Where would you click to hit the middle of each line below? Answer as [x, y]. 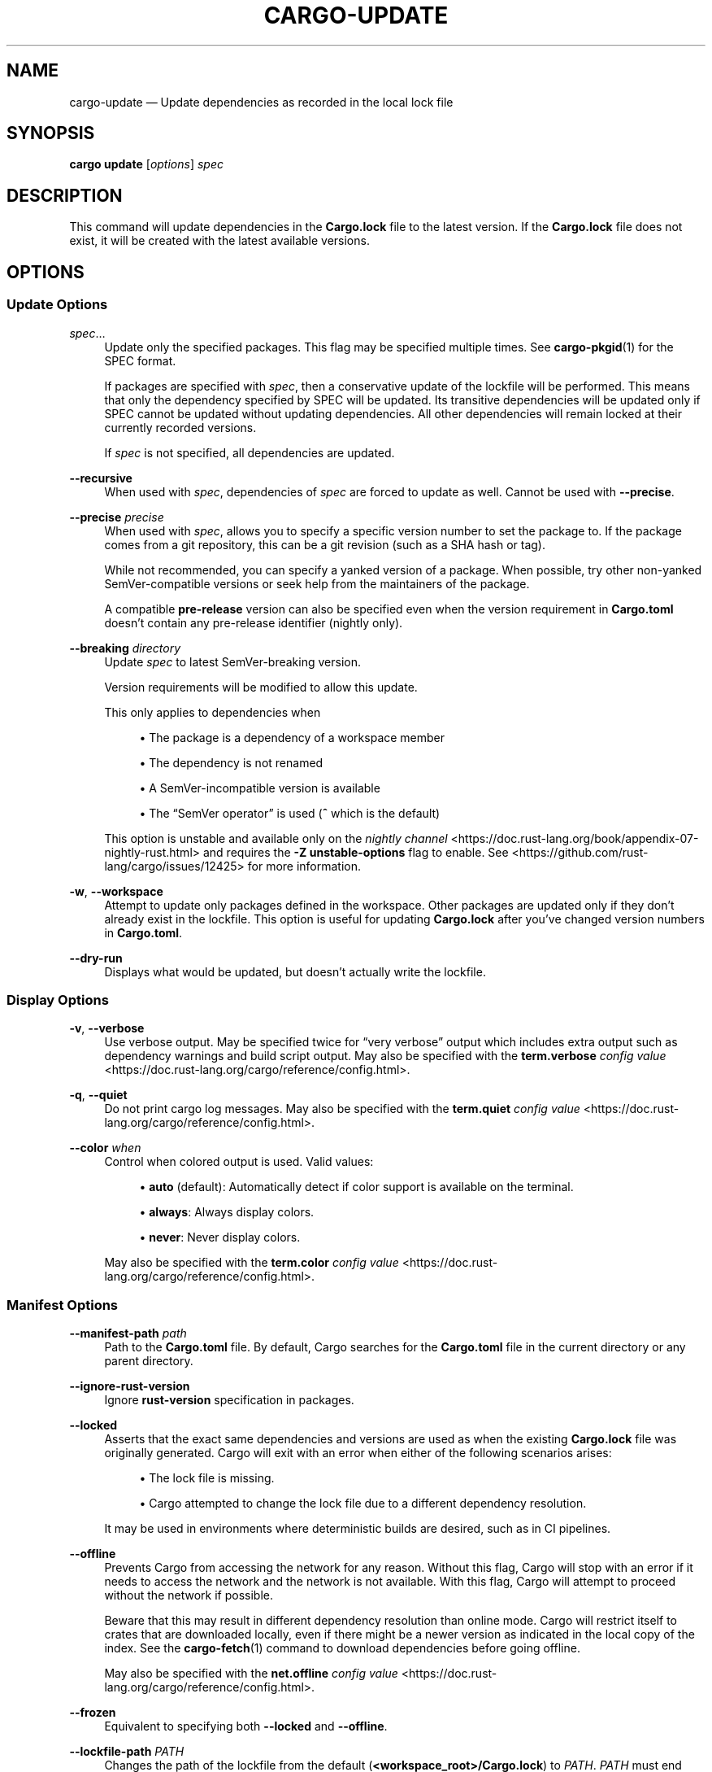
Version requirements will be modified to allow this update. [261, 687]
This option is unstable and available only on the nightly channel [276, 838]
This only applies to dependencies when [213, 712]
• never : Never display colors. [220, 1237]
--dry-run [96, 958]
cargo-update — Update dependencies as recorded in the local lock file [261, 102]
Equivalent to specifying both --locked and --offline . [246, 1726]
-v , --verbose [107, 1028]
